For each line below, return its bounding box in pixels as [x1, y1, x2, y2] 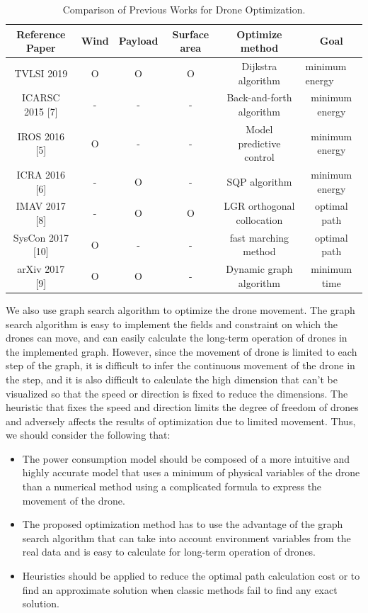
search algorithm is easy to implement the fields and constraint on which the [6, 316, 338, 331]
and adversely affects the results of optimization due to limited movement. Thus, [6, 413, 356, 428]
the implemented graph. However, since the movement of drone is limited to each [6, 344, 357, 359]
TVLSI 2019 [14, 65, 68, 80]
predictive [238, 135, 281, 150]
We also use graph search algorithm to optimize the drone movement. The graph [6, 302, 355, 317]
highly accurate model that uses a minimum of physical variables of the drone [22, 465, 360, 480]
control [244, 150, 275, 164]
